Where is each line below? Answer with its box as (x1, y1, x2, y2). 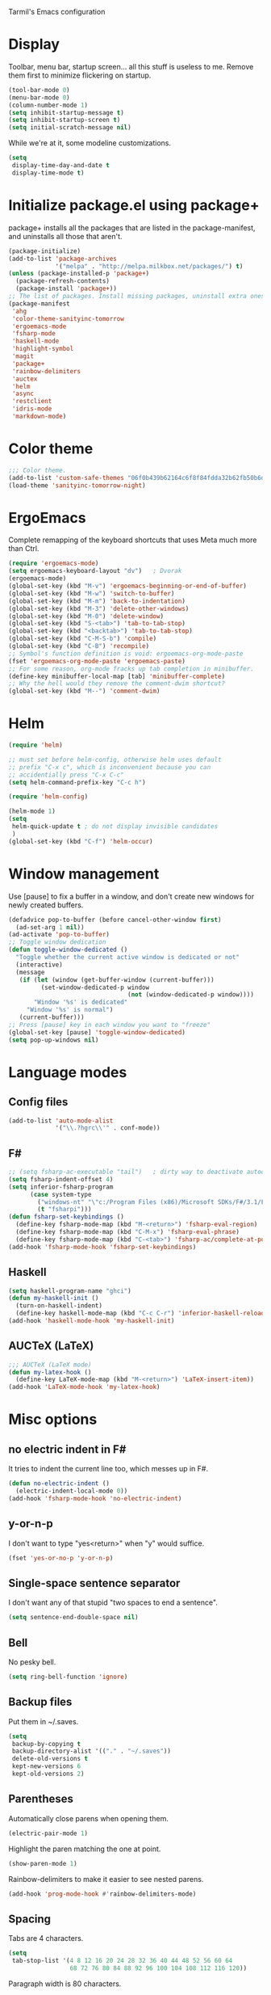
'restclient (11, 398, 52, 406)
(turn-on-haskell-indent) (15, 1302, 103, 1310)
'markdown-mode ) (11, 412, 67, 420)
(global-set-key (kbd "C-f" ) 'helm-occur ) (8, 837, 153, 845)
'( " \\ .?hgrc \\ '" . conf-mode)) (55, 1124, 161, 1132)
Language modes (8, 1063, 127, 1081)
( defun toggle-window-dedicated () (8, 945, 128, 954)
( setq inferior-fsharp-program (8, 1183, 114, 1191)
